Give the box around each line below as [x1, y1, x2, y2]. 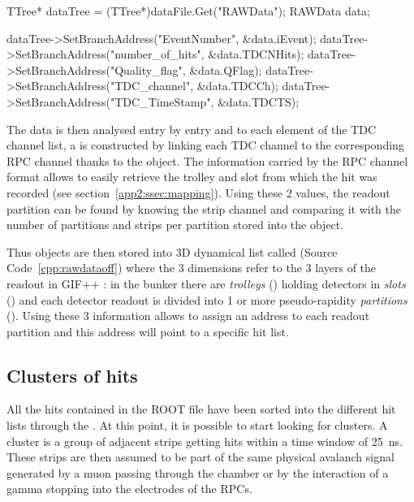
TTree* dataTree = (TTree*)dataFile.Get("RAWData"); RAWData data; [6, 2, 370, 19]
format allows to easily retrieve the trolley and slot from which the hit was [6, 168, 377, 185]
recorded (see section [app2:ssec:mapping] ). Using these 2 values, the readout [6, 184, 390, 201]
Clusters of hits [6, 362, 138, 387]
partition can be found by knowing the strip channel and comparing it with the [6, 200, 401, 217]
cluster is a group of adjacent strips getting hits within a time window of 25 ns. [6, 432, 403, 449]
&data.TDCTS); [217, 93, 300, 110]
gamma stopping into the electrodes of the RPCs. [6, 480, 252, 497]
